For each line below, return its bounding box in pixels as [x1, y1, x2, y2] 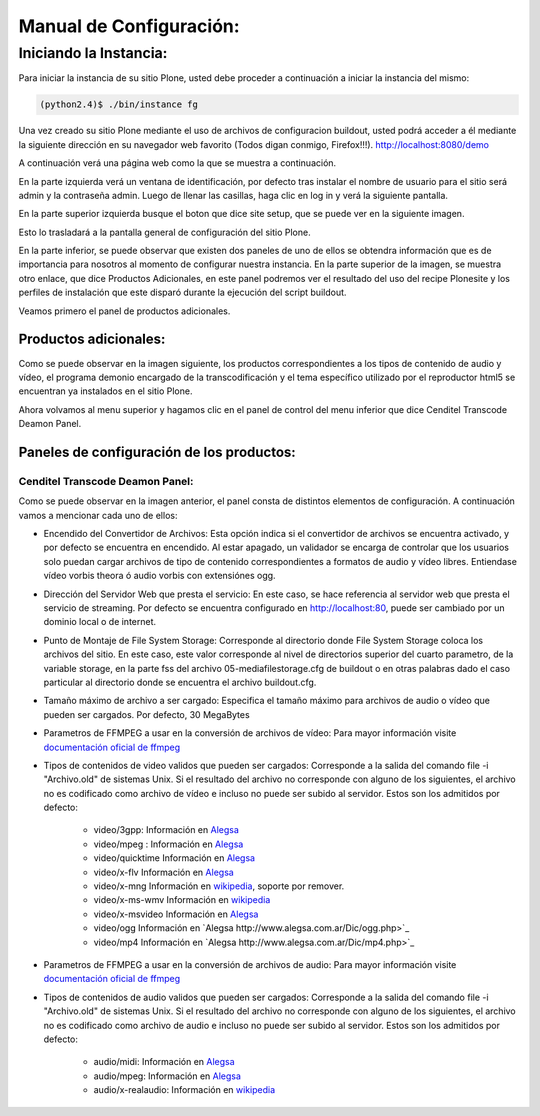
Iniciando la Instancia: [18, 44, 168, 62]
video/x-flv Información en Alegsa [93, 866, 234, 878]
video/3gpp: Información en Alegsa [93, 824, 240, 836]
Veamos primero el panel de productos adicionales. [18, 305, 231, 317]
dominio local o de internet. [43, 616, 157, 628]
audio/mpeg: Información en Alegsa [93, 1070, 242, 1082]
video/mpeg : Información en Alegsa [93, 838, 244, 850]
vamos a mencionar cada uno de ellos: [18, 509, 178, 521]
